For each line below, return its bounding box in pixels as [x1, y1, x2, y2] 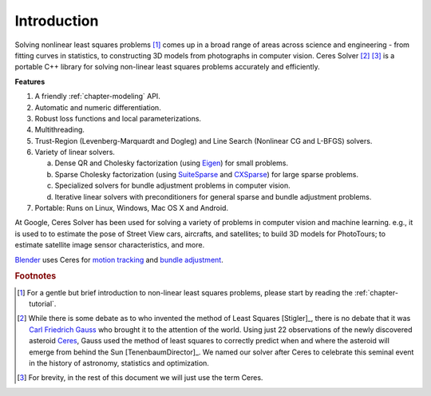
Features [14, 77, 45, 86]
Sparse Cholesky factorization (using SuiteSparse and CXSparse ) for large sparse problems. [54, 169, 359, 179]
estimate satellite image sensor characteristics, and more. [14, 240, 205, 250]
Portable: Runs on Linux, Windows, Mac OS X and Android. [34, 204, 229, 213]
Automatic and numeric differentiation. [34, 102, 161, 112]
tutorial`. [29, 299, 57, 309]
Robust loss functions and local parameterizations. [34, 113, 202, 123]
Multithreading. [34, 125, 85, 135]
